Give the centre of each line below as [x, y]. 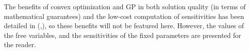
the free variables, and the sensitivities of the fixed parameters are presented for [123, 35]
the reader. [20, 44]
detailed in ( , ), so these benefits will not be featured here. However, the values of [124, 25]
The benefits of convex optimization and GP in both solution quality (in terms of [125, 6]
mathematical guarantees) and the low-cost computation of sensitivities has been [124, 16]
